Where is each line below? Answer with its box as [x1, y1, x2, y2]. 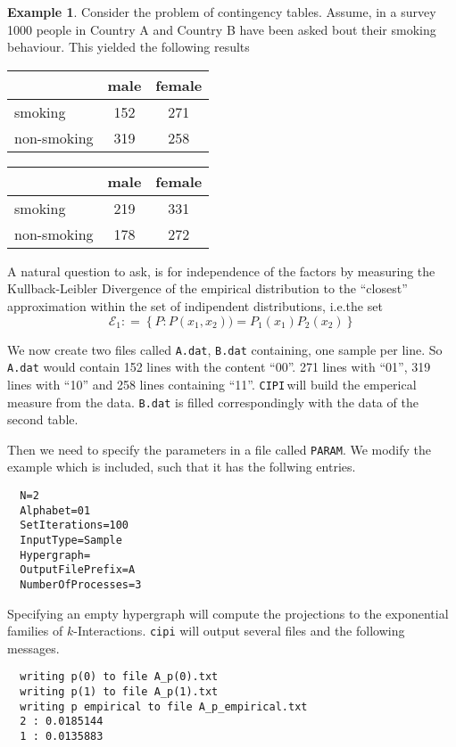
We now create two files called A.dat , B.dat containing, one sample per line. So [7, 340, 443, 358]
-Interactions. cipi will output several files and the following [73, 621, 405, 640]
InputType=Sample [20, 534, 122, 546]
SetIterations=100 [20, 519, 129, 532]
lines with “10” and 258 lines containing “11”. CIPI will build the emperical [7, 374, 417, 393]
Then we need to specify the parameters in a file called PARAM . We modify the [7, 439, 432, 458]
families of [7, 621, 63, 640]
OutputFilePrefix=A [20, 563, 136, 577]
